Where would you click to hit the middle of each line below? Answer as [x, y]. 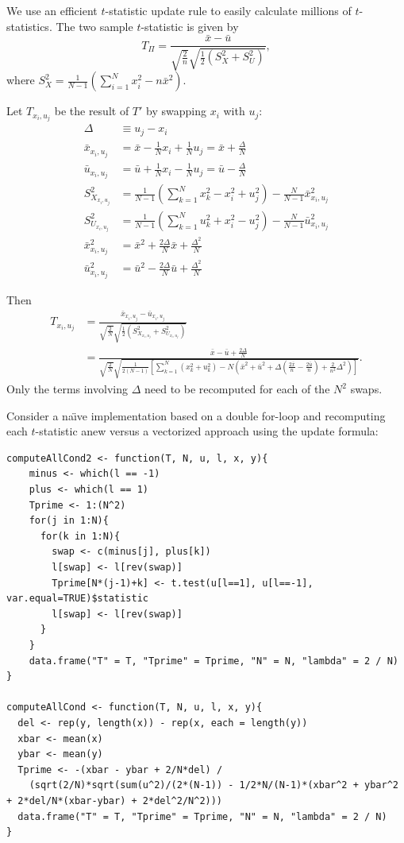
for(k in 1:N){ [80, 536]
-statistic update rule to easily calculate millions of [228, 10]
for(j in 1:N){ [69, 521]
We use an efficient [52, 10]
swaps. [366, 389]
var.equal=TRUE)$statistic [77, 599]
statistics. [29, 26]
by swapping [176, 111]
